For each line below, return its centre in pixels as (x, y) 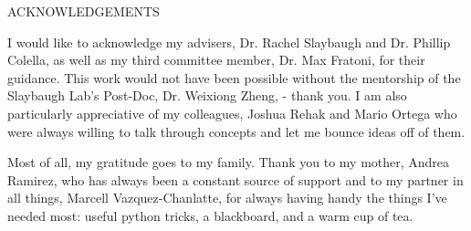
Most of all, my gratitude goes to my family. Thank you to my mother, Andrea (229, 162)
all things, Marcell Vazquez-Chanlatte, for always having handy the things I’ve (227, 198)
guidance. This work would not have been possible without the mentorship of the (234, 77)
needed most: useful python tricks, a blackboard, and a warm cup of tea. (210, 215)
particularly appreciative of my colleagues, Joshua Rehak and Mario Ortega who (232, 113)
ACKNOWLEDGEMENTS (84, 11)
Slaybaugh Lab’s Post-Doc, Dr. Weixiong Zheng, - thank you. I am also (207, 95)
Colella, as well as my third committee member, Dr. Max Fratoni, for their (216, 60)
